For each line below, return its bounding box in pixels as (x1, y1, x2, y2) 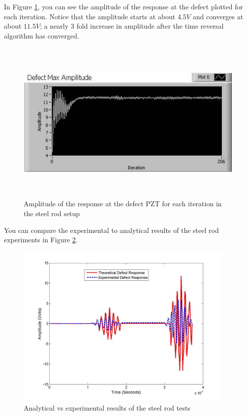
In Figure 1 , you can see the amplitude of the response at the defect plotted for (4, 1, 243, 11)
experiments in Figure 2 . (4, 234, 78, 245)
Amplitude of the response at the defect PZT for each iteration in (24, 198, 222, 209)
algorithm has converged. (4, 30, 79, 40)
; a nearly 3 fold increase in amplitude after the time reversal (40, 21, 224, 31)
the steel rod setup (24, 208, 80, 218)
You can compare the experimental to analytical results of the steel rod (4, 225, 219, 235)
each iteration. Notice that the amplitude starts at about (4, 11, 176, 21)
